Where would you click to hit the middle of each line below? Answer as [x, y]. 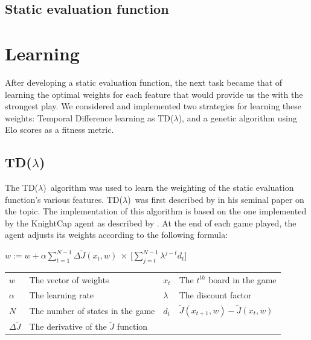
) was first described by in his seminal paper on [216, 199]
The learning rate [62, 294]
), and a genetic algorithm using [238, 117]
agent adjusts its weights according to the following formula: [117, 235]
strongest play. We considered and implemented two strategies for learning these [153, 106]
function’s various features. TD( [64, 199]
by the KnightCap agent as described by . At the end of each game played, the [151, 223]
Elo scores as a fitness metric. [59, 130]
